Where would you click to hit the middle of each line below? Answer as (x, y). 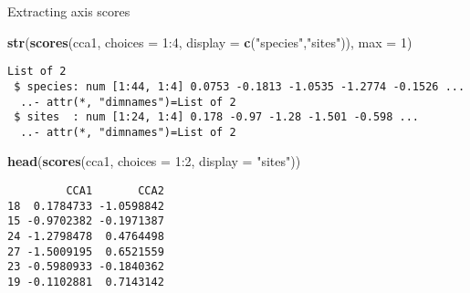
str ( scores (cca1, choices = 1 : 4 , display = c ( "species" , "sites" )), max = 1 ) (210, 42)
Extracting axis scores (69, 11)
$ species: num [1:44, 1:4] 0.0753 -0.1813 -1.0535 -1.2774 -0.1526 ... (240, 86)
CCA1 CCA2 (115, 191)
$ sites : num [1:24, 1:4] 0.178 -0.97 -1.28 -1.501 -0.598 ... (217, 117)
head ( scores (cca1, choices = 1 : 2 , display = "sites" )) (154, 161)
